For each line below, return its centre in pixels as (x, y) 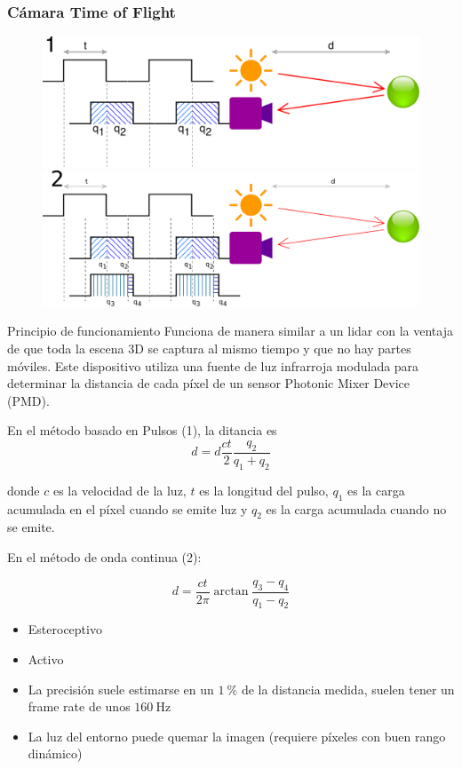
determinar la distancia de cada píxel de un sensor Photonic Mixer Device (209, 383)
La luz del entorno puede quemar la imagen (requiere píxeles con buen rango (237, 736)
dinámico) (55, 753)
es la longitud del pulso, (264, 490)
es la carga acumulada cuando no (356, 508)
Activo (46, 659)
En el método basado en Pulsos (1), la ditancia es (142, 430)
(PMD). (28, 400)
